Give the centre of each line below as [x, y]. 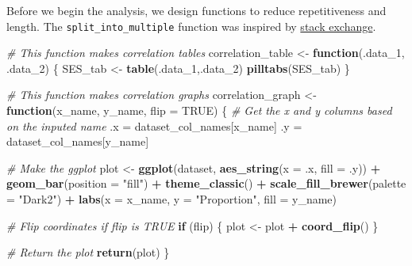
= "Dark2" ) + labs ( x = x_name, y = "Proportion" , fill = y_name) [172, 199]
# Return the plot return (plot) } [88, 252]
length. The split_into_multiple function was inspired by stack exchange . [191, 26]
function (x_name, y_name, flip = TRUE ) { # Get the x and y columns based [199, 110]
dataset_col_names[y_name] [78, 141]
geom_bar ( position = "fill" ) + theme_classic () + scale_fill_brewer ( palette [206, 183]
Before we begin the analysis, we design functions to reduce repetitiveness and [196, 10]
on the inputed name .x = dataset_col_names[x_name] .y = [154, 125]
